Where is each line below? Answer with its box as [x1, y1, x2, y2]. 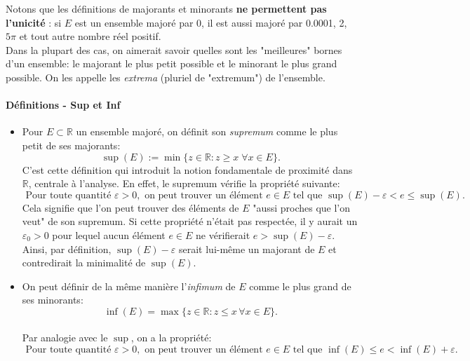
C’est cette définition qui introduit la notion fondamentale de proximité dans [22, 162, 353, 177]
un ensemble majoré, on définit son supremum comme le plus [76, 124, 338, 139]
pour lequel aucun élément [52, 227, 166, 242]
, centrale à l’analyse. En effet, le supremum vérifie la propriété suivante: [28, 176, 340, 191]
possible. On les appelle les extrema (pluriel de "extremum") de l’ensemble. [6, 69, 325, 84]
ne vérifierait [196, 227, 250, 242]
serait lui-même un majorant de [178, 241, 315, 256]
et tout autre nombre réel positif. [19, 29, 161, 43]
